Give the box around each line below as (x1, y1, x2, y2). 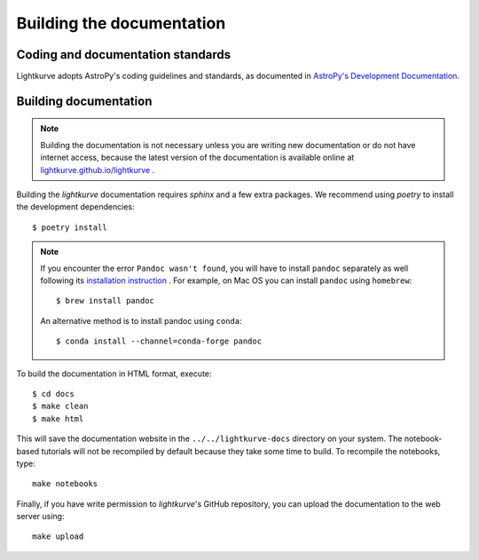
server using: (16, 511, 65, 522)
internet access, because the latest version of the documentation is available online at (40, 152, 355, 163)
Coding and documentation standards (16, 47, 232, 62)
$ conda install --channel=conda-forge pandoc (56, 336, 262, 346)
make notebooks (32, 479, 98, 489)
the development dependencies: (16, 201, 135, 212)
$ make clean (32, 401, 89, 412)
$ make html (32, 414, 84, 423)
